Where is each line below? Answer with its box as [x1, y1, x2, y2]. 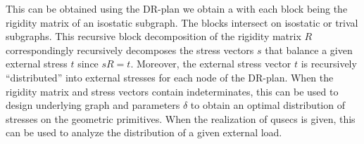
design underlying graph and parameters [6, 98, 180, 112]
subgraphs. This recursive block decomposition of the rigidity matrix [6, 29, 301, 44]
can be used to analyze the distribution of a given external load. [6, 125, 282, 140]
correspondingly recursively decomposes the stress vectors [6, 42, 254, 57]
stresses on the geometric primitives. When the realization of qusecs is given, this [6, 111, 356, 126]
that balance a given [265, 42, 353, 57]
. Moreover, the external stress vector [130, 56, 291, 71]
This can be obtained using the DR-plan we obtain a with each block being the [6, 1, 348, 15]
